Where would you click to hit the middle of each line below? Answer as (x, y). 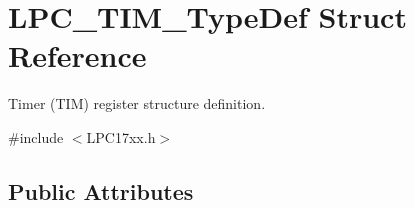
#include (36, 136)
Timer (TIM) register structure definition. (137, 103)
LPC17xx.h (121, 136)
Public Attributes (101, 190)
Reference (77, 55)
